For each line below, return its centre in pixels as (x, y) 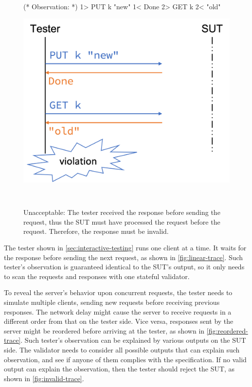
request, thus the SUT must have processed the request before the (122, 221)
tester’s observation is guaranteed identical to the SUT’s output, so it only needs (124, 267)
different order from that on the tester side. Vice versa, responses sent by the (119, 321)
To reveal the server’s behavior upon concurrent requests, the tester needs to (118, 292)
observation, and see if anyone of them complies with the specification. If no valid (125, 359)
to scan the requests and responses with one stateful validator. (97, 276)
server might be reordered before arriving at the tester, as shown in (104, 330)
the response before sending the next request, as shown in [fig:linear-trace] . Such (124, 257)
